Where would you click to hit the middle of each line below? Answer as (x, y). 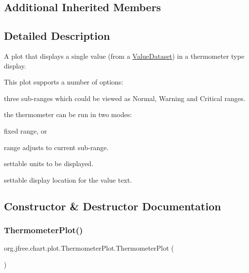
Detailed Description (57, 36)
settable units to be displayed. (49, 163)
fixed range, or (26, 130)
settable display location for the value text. (68, 179)
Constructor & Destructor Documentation (113, 206)
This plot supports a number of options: (64, 82)
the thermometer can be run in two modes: (68, 114)
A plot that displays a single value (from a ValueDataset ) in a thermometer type (124, 56)
